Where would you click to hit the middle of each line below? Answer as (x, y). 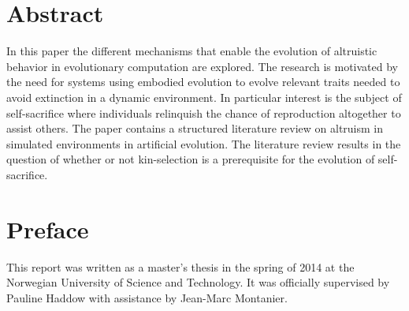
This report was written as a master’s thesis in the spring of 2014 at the (180, 266)
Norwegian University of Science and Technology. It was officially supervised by (198, 282)
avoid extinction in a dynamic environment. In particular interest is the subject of (204, 97)
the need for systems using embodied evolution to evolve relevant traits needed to (203, 82)
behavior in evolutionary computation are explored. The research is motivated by (203, 66)
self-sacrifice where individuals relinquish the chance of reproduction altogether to (204, 112)
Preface (48, 229)
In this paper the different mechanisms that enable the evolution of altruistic (192, 51)
